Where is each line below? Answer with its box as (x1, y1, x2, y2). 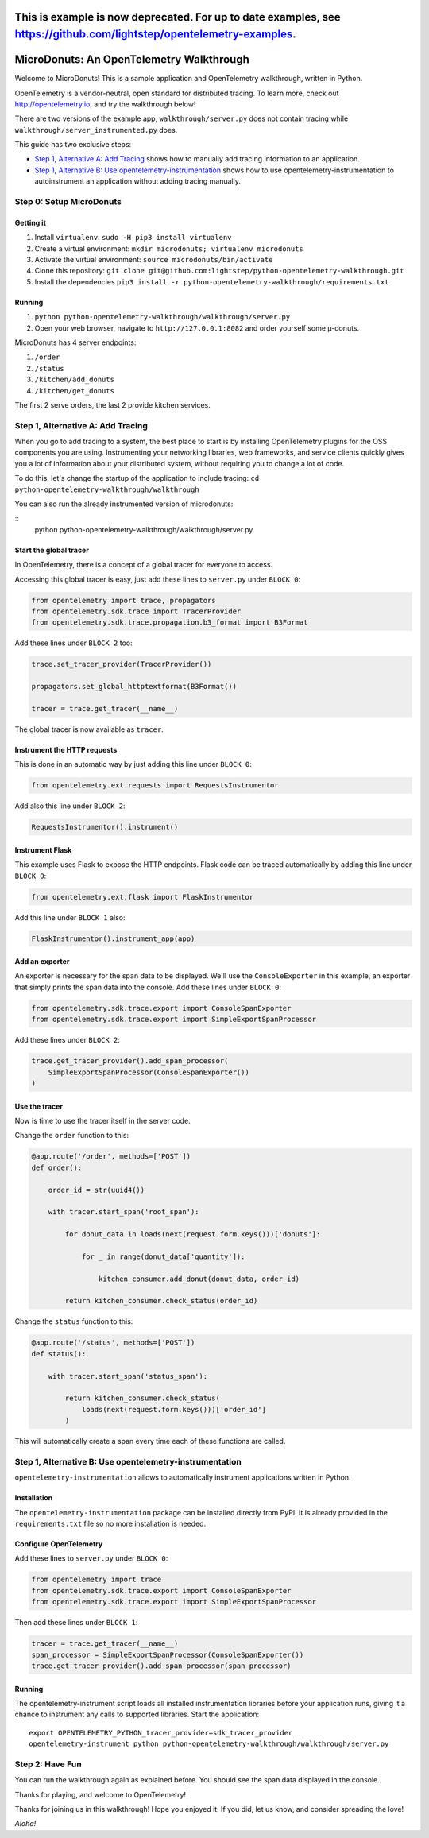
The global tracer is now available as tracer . (14, 724, 164, 734)
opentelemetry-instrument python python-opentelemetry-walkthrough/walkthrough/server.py (29, 1739, 389, 1748)
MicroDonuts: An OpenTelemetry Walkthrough (14, 52, 249, 67)
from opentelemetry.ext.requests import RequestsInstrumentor (31, 781, 279, 790)
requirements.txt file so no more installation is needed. (14, 1519, 207, 1529)
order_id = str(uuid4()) (48, 1185, 145, 1194)
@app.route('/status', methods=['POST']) (31, 1338, 195, 1347)
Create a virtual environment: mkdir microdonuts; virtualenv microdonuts (34, 243, 303, 253)
